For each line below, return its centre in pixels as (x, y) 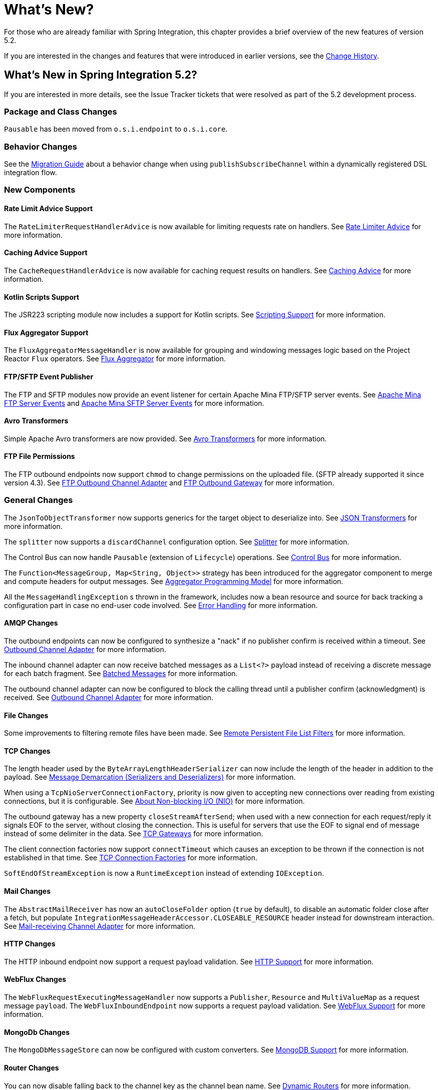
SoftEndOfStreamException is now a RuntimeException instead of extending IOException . (164, 873)
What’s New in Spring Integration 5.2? (101, 75)
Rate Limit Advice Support (49, 209)
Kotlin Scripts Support (42, 297)
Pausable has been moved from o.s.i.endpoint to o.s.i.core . (116, 129)
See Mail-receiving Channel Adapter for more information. (100, 926)
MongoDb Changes (37, 1032)
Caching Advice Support (46, 253)
